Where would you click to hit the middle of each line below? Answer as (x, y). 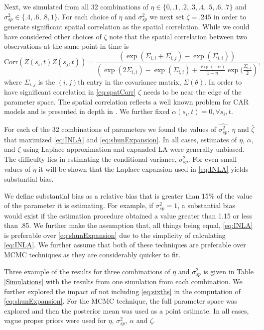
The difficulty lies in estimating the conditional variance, (90, 159)
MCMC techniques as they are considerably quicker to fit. (92, 254)
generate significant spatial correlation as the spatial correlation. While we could (127, 27)
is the (47, 81)
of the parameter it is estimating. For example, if (79, 205)
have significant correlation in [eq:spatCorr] (70, 92)
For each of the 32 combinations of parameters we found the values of (110, 129)
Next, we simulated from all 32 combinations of (76, 6)
